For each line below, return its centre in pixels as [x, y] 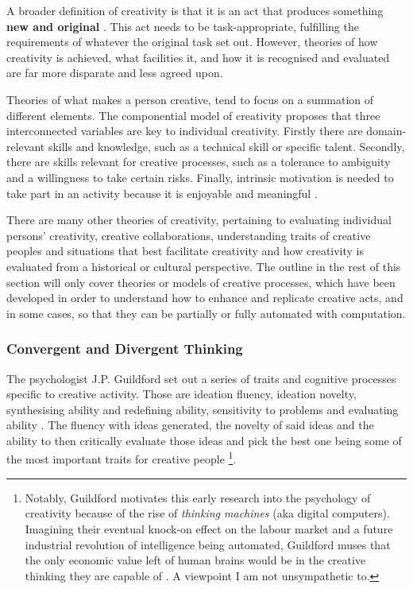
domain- [386, 131]
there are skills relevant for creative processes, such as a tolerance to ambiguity [199, 162]
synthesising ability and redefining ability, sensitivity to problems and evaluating [203, 409]
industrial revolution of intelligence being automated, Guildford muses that [208, 544]
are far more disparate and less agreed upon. [115, 73]
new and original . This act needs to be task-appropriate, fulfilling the [183, 26]
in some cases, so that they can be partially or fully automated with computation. [206, 313]
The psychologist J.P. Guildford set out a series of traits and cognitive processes [201, 378]
